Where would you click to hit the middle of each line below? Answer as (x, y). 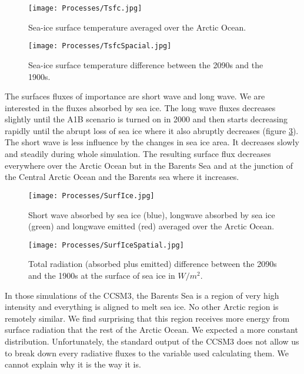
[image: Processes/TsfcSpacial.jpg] (100, 46)
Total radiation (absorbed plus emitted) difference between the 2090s (153, 264)
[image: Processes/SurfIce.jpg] (91, 196)
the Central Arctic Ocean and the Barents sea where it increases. (122, 177)
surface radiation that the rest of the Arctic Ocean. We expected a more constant (151, 330)
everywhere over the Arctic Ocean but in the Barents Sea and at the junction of (149, 165)
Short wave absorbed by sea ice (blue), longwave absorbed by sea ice (152, 214)
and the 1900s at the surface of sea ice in (102, 275)
